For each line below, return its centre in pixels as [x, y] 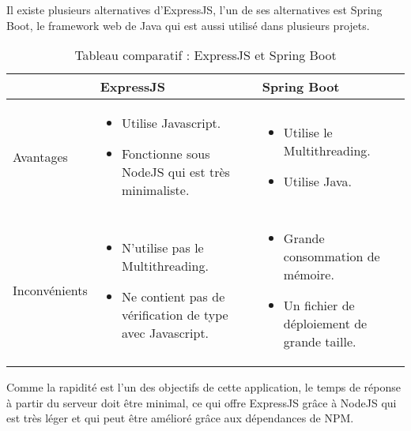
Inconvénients [50, 290]
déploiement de [325, 324]
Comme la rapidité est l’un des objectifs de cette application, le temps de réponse [204, 387]
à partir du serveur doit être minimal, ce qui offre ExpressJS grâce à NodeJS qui [202, 402]
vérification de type [175, 314]
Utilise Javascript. [171, 123]
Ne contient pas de [173, 296]
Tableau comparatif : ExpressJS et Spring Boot [205, 55]
